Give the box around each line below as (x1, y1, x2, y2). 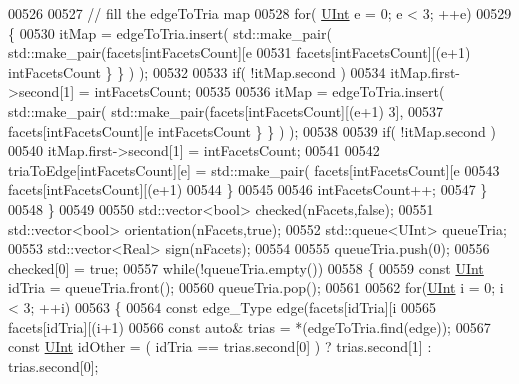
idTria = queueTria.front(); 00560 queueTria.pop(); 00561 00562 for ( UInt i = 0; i (8, 277, 504, 298)
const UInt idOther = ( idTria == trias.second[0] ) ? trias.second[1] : (8, 336, 432, 357)
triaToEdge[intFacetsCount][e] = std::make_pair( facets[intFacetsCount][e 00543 (8, 159, 500, 180)
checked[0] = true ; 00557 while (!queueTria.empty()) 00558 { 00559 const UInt (8, 257, 484, 278)
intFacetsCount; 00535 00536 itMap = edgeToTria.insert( (94, 81, 445, 102)
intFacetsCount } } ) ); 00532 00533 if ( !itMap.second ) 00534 (8, 61, 386, 82)
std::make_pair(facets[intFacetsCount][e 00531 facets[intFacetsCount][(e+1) (8, 42, 471, 63)
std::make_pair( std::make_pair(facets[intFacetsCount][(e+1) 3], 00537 (8, 100, 443, 121)
